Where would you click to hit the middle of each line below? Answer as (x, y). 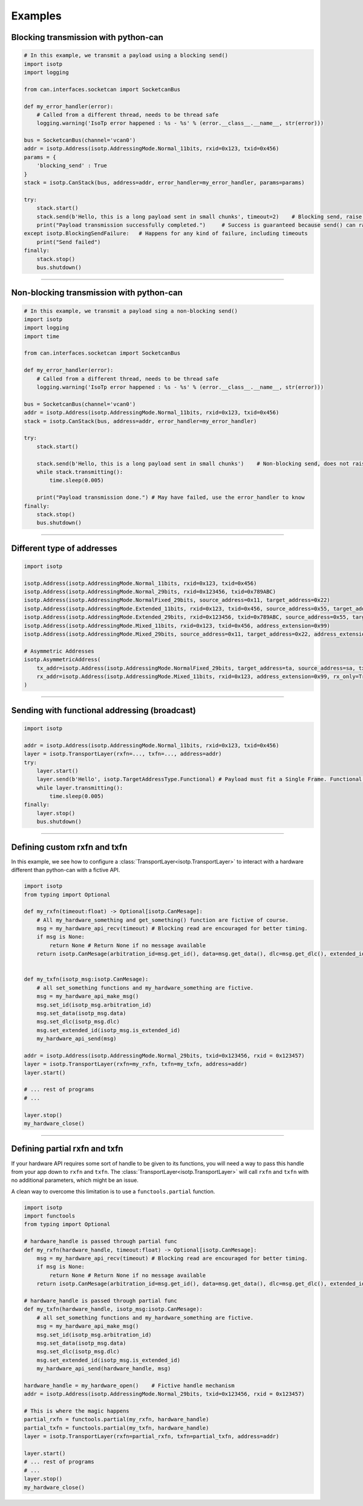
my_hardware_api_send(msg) (77, 1039)
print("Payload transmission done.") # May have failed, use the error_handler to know (171, 498)
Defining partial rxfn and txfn (67, 1149)
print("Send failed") (69, 242)
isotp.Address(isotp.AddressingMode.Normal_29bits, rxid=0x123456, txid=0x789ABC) (150, 592)
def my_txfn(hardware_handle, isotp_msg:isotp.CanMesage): (113, 1309)
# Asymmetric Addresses (59, 651)
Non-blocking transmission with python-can (97, 293)
